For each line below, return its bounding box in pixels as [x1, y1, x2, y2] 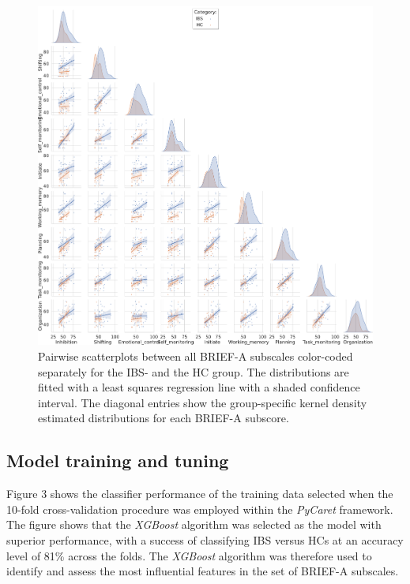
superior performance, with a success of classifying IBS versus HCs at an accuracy [6, 531, 404, 548]
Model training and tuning [6, 448, 229, 473]
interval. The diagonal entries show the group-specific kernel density [38, 394, 367, 410]
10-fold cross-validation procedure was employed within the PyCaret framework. [6, 500, 393, 517]
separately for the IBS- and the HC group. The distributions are [38, 363, 349, 380]
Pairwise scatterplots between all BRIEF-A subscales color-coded [38, 348, 353, 365]
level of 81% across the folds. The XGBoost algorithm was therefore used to [6, 547, 372, 563]
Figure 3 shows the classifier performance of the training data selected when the [6, 485, 393, 502]
